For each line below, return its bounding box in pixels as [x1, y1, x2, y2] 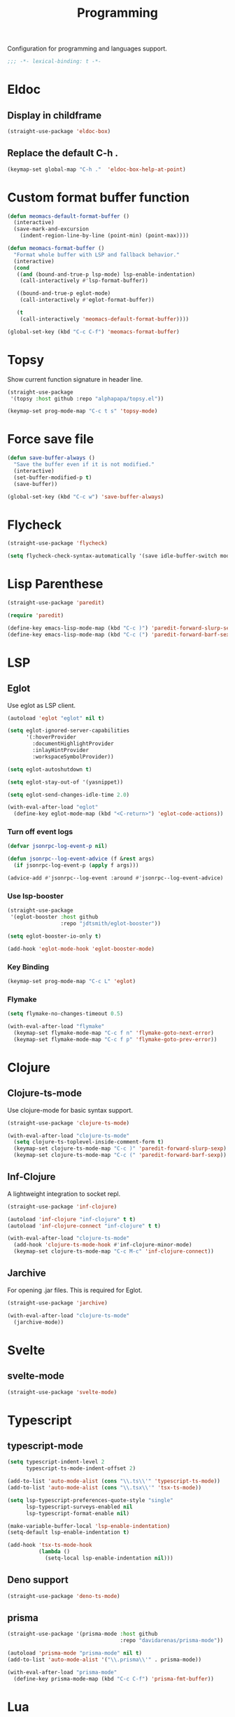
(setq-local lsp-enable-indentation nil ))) [44, 1555, 173, 1562]
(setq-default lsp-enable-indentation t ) [7, 1529, 130, 1536]
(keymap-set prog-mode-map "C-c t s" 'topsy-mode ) [7, 408, 158, 415]
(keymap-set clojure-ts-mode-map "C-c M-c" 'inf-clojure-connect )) [13, 1248, 215, 1255]
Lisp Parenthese [7, 576, 104, 592]
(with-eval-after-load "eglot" [7, 804, 99, 811]
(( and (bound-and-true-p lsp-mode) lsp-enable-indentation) [16, 271, 196, 278]
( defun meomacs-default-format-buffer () [7, 212, 130, 220]
